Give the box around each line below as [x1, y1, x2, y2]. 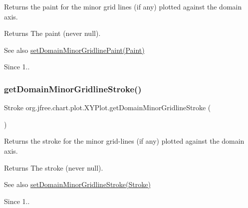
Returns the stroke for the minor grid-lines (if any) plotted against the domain [4, 136, 245, 146]
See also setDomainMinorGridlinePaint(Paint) [4, 44, 145, 55]
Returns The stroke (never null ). [4, 162, 103, 173]
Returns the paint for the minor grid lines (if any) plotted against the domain [4, 1, 242, 11]
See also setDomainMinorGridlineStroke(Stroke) [4, 179, 151, 190]
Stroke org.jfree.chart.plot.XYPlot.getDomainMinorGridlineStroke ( [4, 102, 211, 113]
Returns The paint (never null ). [4, 28, 101, 38]
